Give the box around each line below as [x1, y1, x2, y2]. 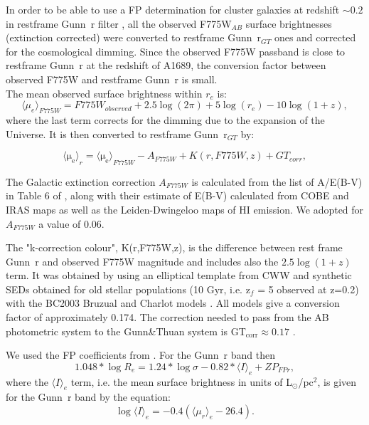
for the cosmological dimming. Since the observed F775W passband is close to [6, 43, 346, 58]
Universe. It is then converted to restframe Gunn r [6, 126, 228, 141]
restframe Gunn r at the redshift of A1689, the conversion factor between [6, 58, 326, 73]
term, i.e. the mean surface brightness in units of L [70, 374, 293, 389]
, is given [317, 374, 357, 389]
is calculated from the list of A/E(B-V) [191, 174, 363, 189]
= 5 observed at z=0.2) [257, 281, 359, 296]
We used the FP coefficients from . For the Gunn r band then [6, 347, 275, 362]
